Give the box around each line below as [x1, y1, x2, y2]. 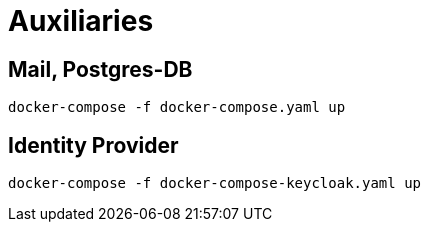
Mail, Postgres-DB [8, 56, 193, 82]
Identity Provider [8, 132, 179, 158]
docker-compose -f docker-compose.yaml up [8, 99, 346, 116]
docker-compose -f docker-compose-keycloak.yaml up [8, 175, 422, 192]
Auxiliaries [8, 4, 154, 38]
